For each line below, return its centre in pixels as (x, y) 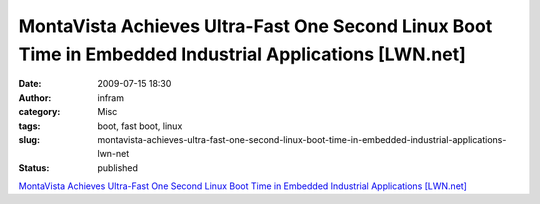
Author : (35, 97)
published (118, 167)
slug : (29, 139)
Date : (30, 84)
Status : (34, 167)
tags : (29, 126)
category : (39, 112)
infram (111, 97)
